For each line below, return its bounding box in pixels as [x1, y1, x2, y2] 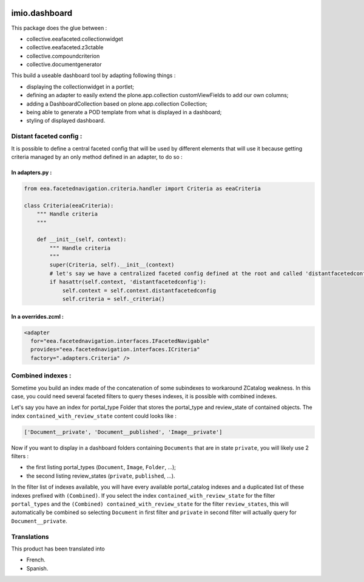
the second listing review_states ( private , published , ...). [26, 472, 175, 479]
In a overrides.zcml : [11, 313, 64, 320]
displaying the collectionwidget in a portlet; [26, 83, 135, 90]
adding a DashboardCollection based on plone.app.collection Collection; [26, 100, 207, 107]
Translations [11, 532, 50, 541]
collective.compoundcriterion [26, 52, 100, 59]
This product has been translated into [11, 545, 106, 552]
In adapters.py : [11, 169, 52, 176]
